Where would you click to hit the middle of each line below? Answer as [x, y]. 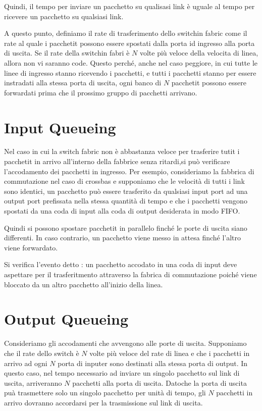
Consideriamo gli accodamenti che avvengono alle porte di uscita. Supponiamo [125, 343]
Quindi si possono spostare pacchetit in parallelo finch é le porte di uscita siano [126, 227]
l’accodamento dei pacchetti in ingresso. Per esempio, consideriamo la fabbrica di [129, 171]
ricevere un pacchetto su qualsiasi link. [64, 16]
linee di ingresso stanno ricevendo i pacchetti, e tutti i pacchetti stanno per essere [130, 72]
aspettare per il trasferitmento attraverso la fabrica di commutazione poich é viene [130, 274]
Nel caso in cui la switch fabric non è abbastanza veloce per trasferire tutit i [122, 151]
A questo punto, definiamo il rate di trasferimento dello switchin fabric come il [126, 33]
